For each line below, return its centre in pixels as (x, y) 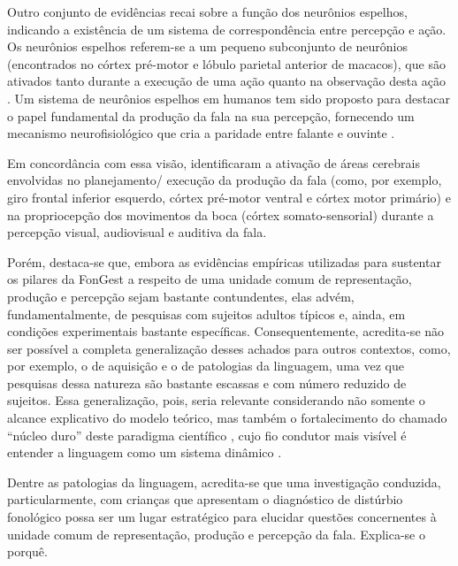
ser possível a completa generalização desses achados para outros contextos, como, (229, 348)
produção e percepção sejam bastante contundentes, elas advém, (181, 296)
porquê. (27, 551)
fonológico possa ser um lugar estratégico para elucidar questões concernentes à (222, 517)
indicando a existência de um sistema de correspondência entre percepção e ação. (227, 29)
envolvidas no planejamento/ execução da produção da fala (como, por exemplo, (225, 180)
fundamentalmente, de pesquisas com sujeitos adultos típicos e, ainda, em (206, 314)
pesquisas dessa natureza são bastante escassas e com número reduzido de (207, 382)
